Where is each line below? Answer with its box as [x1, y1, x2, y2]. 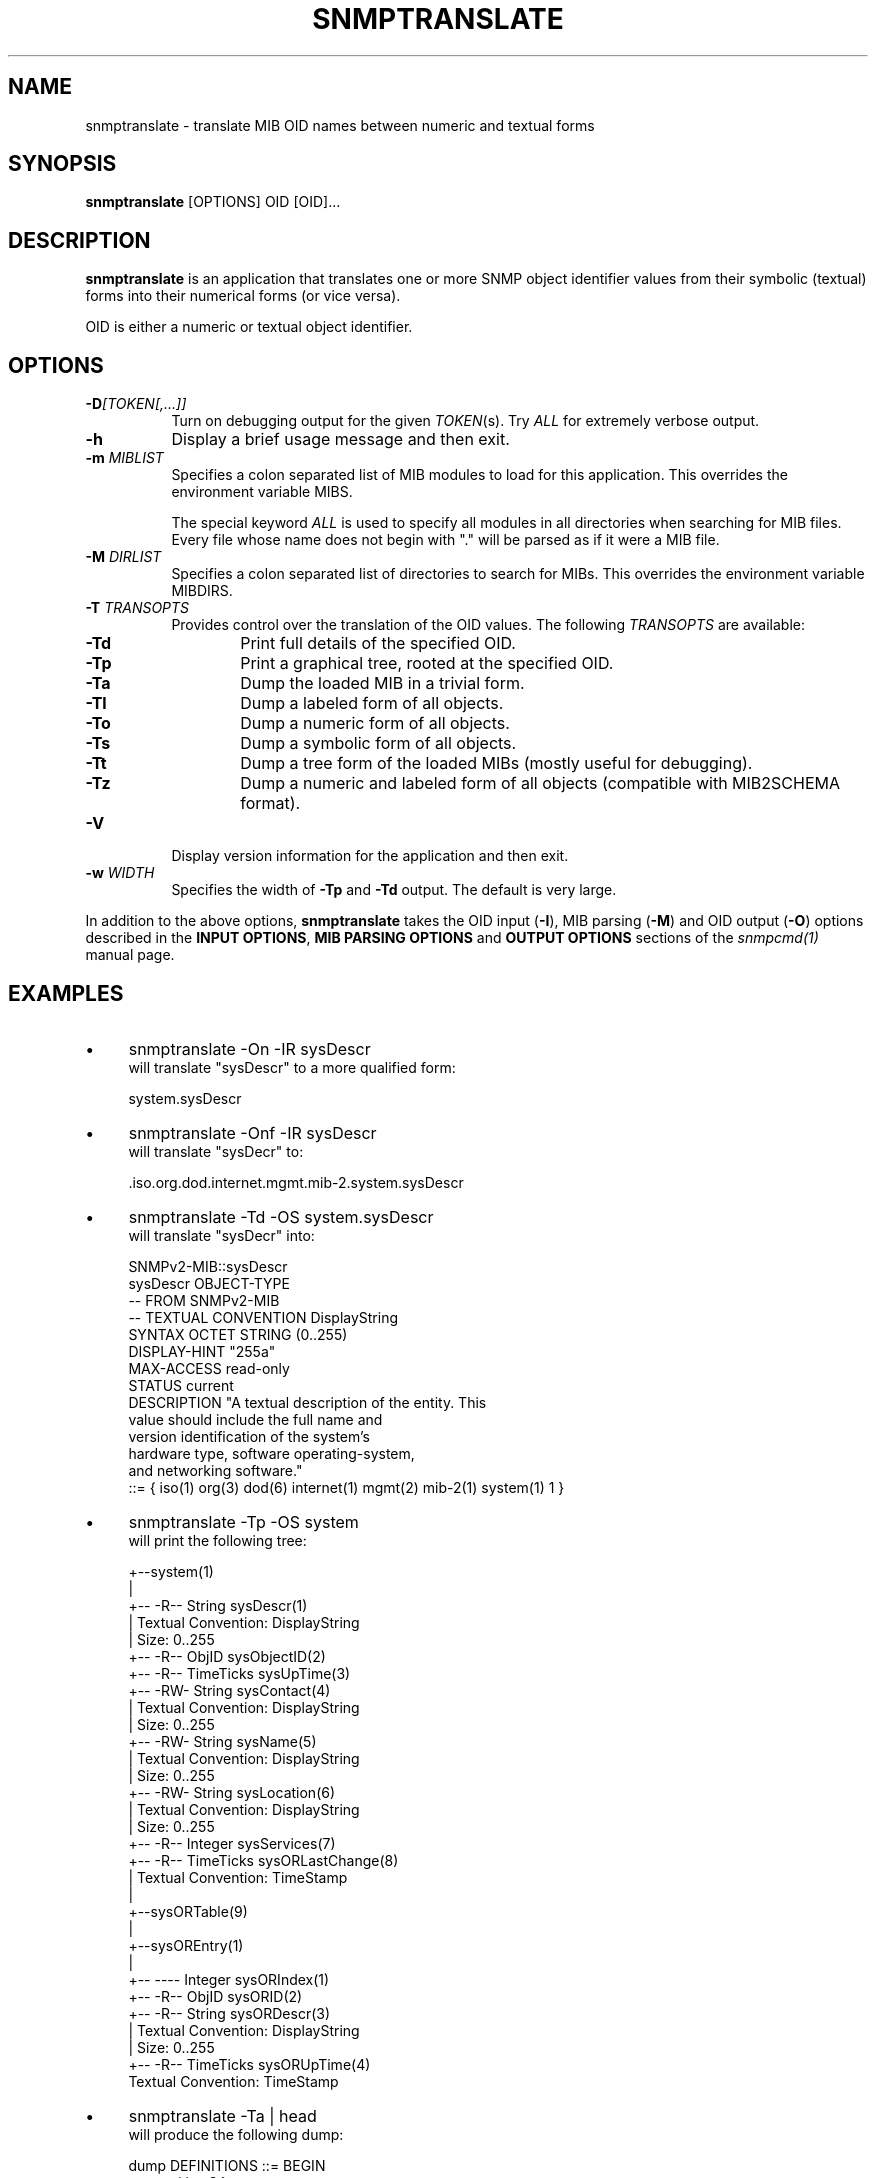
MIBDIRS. [171, 582, 233, 600]
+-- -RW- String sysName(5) [128, 1732, 317, 1750]
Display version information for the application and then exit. [171, 847, 569, 865]
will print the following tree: [128, 1531, 307, 1549]
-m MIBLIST [85, 449, 164, 467]
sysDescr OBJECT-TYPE [128, 1274, 290, 1292]
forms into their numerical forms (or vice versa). [85, 287, 401, 305]
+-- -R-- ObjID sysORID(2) [128, 1987, 303, 2005]
